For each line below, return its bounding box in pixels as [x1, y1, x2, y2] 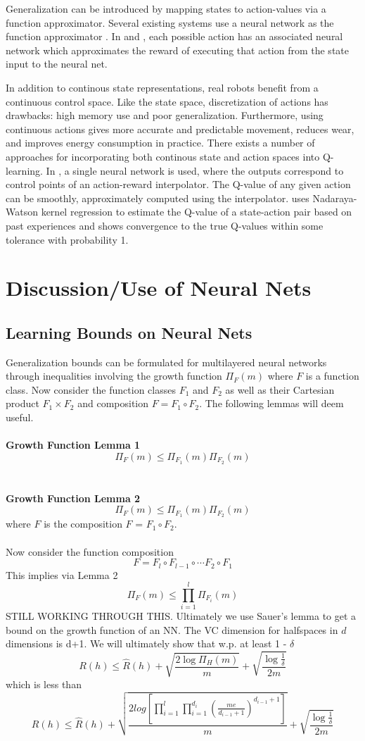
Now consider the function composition [6, 544, 174, 559]
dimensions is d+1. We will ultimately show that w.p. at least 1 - [6, 636, 287, 651]
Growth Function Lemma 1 [6, 437, 141, 452]
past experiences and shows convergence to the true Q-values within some [6, 218, 324, 232]
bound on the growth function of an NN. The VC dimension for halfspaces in [6, 622, 338, 637]
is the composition [44, 516, 122, 531]
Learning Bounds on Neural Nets [6, 321, 252, 343]
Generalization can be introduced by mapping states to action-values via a [6, 1, 326, 15]
